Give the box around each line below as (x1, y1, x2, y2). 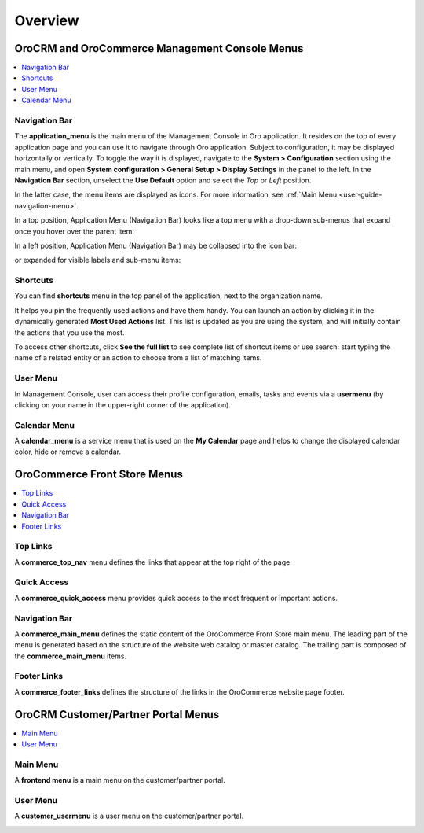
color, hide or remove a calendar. (14, 447, 122, 456)
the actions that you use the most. (14, 327, 125, 337)
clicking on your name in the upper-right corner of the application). (14, 400, 232, 409)
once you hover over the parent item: (14, 227, 135, 236)
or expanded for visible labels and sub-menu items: (14, 256, 181, 265)
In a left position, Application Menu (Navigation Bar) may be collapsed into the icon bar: (14, 241, 298, 250)
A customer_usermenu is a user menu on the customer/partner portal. (14, 811, 244, 821)
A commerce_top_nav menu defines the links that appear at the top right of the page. (14, 557, 292, 566)
